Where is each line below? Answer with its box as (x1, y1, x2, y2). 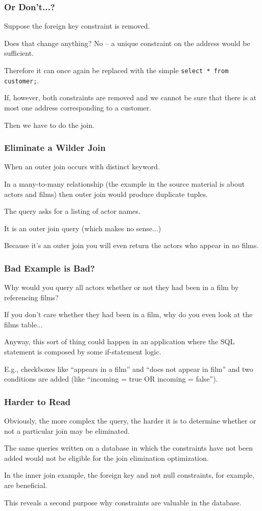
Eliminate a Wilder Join (4, 141, 106, 154)
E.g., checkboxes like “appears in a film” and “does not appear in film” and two (4, 363, 253, 374)
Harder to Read (4, 395, 71, 408)
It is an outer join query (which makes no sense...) (4, 223, 161, 233)
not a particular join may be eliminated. (4, 425, 130, 436)
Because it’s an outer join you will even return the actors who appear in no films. (4, 240, 259, 251)
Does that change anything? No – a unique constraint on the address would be (4, 37, 250, 48)
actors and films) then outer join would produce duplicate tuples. (4, 188, 208, 199)
